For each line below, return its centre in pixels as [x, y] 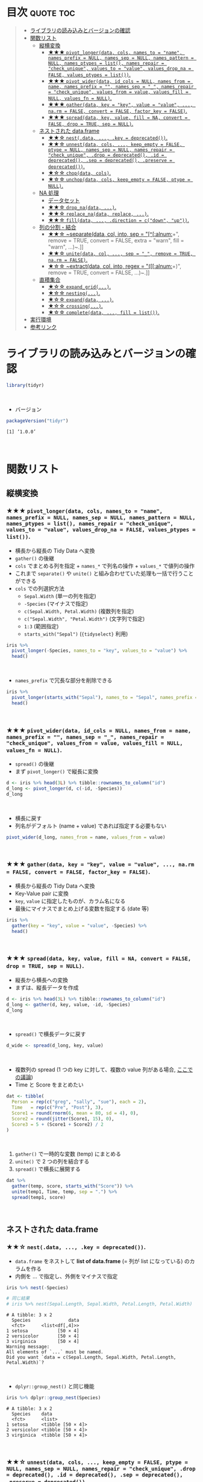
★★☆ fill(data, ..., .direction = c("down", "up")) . [119, 220]
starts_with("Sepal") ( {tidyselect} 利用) [76, 634]
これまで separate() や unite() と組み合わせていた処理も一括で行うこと [104, 573]
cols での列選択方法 [40, 588]
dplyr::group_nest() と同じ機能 [55, 1386]
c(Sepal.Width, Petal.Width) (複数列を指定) [79, 611]
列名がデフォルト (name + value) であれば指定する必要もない [91, 825]
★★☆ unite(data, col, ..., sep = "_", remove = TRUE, [120, 253]
